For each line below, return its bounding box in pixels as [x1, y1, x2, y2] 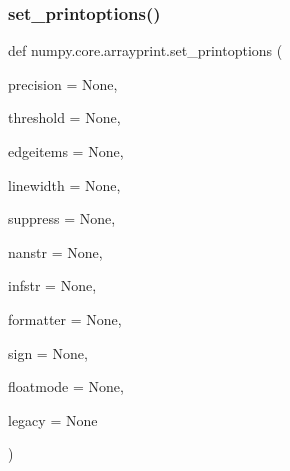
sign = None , [8, 342, 88, 363]
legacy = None [8, 409, 98, 430]
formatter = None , [8, 308, 122, 329]
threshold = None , [8, 107, 121, 128]
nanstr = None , [8, 241, 103, 262]
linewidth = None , [8, 174, 121, 195]
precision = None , [8, 73, 118, 94]
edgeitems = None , [8, 141, 124, 161]
